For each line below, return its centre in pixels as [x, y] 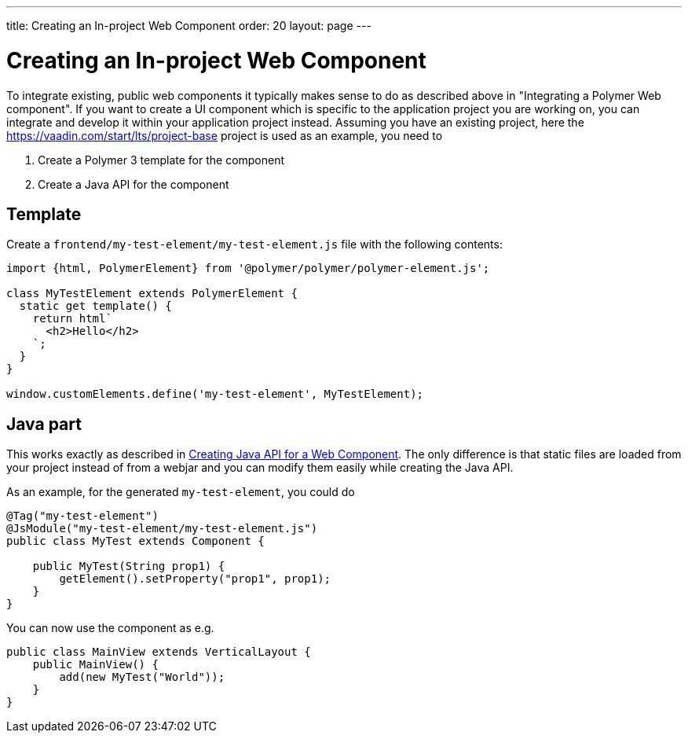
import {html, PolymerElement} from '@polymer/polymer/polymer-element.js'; [248, 268]
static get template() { [95, 306]
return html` [72, 319]
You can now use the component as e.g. [110, 628]
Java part [44, 424]
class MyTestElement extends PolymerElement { [152, 294]
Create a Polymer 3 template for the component [161, 160]
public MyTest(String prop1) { [129, 566]
